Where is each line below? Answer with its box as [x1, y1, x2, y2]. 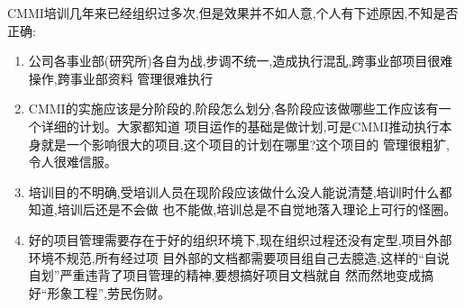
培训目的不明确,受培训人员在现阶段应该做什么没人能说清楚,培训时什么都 [28, 182, 452, 201]
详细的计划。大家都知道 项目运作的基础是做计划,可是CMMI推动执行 [41, 116, 440, 135]
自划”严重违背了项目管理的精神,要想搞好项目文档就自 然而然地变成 [28, 266, 421, 285]
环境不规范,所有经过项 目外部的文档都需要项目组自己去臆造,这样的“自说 [28, 248, 450, 267]
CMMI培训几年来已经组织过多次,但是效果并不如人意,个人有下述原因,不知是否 [7, 4, 459, 22]
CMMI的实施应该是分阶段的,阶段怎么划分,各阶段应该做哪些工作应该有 [28, 99, 439, 118]
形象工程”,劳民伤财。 [47, 283, 170, 302]
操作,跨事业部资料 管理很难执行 [28, 68, 214, 87]
